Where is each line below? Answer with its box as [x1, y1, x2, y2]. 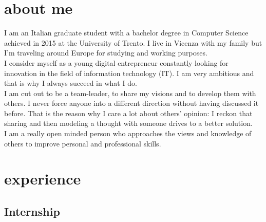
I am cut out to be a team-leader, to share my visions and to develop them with [4, 87, 256, 98]
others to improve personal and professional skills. [4, 138, 161, 149]
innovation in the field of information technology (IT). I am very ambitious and [4, 67, 254, 78]
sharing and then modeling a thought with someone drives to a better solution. [4, 118, 253, 128]
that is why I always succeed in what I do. [4, 78, 137, 88]
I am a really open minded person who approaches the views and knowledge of [4, 128, 252, 139]
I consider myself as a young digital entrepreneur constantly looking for [4, 57, 229, 68]
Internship [4, 203, 60, 219]
